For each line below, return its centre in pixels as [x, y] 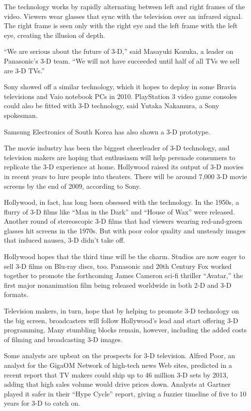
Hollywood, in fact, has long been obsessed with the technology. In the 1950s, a [122, 202]
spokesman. [21, 115]
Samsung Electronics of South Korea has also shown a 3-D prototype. [107, 131]
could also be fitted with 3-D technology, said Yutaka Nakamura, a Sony [112, 106]
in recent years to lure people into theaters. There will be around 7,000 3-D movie [125, 176]
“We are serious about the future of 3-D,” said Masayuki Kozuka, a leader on [119, 51]
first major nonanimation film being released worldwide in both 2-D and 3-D [118, 285]
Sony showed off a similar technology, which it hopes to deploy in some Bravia [120, 87]
